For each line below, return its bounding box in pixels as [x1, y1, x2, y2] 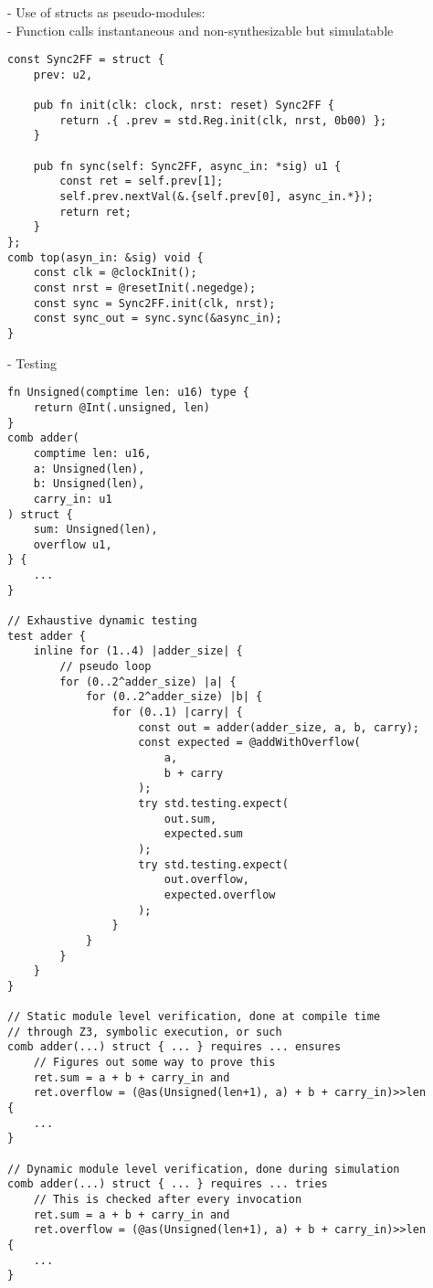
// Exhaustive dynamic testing [7, 614, 197, 628]
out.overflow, [164, 873, 249, 887]
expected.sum [164, 827, 243, 841]
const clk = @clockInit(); [33, 266, 197, 280]
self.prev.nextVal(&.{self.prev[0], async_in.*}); [59, 190, 374, 204]
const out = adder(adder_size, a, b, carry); [138, 720, 420, 734]
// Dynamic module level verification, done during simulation [7, 1162, 400, 1176]
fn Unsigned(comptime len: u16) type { [7, 386, 249, 399]
